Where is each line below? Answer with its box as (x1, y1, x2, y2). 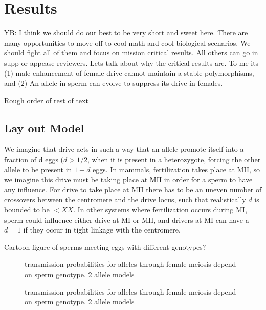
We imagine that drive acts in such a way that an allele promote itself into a (4, 144, 244, 154)
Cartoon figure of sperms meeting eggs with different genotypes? (4, 241, 206, 252)
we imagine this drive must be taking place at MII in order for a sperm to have (4, 174, 253, 185)
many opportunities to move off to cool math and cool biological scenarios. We (4, 37, 251, 48)
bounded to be (4, 204, 50, 215)
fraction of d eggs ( (4, 154, 64, 165)
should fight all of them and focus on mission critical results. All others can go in (4, 47, 258, 58)
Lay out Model (4, 120, 84, 135)
